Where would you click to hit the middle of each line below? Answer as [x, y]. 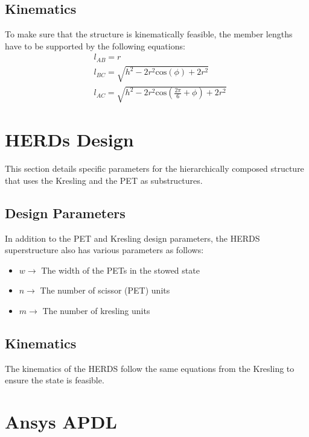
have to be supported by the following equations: [95, 46]
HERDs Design [69, 140]
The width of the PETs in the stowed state [120, 270]
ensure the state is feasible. [55, 380]
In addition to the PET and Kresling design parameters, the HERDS [132, 238]
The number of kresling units [96, 310]
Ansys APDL [61, 422]
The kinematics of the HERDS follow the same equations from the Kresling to [150, 368]
